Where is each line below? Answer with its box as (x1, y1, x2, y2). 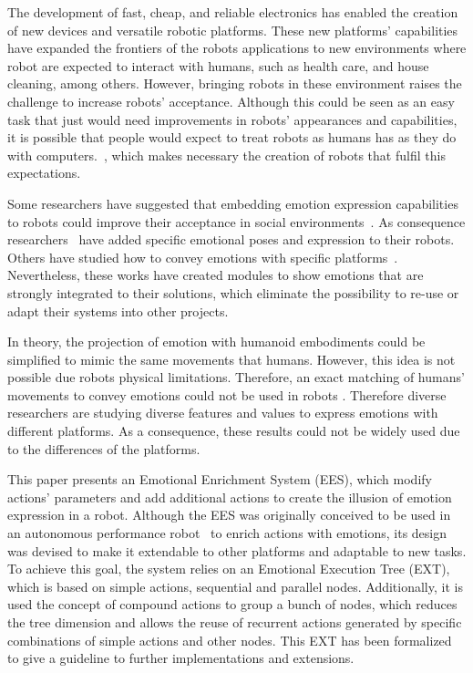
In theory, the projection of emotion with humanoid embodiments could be (7, 332, 426, 351)
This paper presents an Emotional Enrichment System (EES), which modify (7, 470, 432, 489)
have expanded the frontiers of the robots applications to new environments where (7, 38, 467, 57)
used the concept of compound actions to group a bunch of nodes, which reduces (7, 595, 458, 614)
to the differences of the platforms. (7, 439, 201, 458)
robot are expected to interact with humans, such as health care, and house (7, 56, 429, 75)
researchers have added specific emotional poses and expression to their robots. (7, 230, 455, 249)
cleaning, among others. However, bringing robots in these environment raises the (7, 74, 462, 93)
